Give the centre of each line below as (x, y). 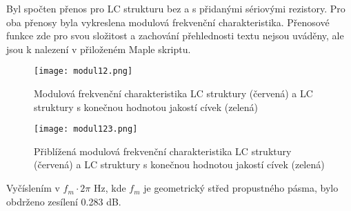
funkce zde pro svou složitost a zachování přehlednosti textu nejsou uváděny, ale (175, 36)
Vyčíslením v (33, 188)
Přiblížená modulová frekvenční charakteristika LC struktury (163, 151)
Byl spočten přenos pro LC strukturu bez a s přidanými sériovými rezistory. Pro (176, 8)
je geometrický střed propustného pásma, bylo (241, 188)
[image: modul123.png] (86, 129)
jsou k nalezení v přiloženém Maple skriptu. (99, 49)
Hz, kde (110, 188)
